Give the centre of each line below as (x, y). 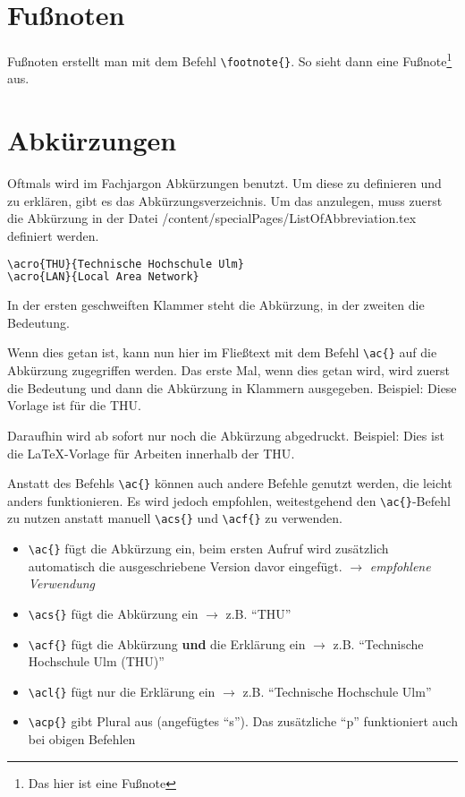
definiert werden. (53, 235)
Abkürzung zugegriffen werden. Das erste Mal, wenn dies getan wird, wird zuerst (229, 370)
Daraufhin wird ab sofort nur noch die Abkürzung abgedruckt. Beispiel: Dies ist (226, 435)
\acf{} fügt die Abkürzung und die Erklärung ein (167, 643)
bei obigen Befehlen (82, 739)
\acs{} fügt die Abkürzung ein (113, 613)
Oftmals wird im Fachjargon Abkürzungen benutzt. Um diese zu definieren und (224, 183)
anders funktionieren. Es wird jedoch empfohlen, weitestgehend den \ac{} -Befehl (229, 500)
